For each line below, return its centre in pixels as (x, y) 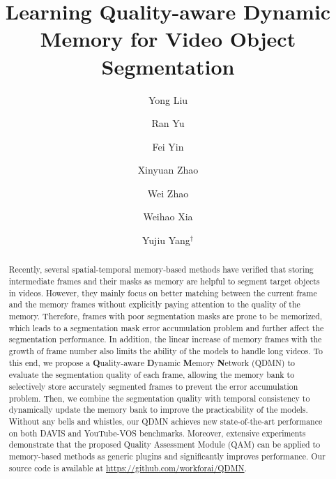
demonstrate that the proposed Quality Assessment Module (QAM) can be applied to (165, 444)
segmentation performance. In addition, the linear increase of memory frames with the (165, 339)
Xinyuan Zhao (168, 170)
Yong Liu (168, 99)
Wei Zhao (168, 193)
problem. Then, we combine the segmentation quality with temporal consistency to (159, 398)
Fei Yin (168, 146)
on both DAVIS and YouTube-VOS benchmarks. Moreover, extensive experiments (157, 433)
